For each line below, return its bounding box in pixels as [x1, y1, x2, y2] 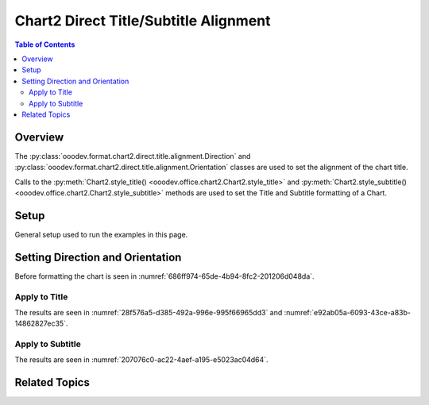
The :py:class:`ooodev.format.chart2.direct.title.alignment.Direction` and [14, 151, 251, 160]
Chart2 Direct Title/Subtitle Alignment [14, 12, 271, 29]
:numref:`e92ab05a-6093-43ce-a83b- [284, 307, 412, 317]
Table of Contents [14, 40, 75, 49]
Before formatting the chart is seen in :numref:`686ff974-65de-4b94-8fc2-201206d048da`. [14, 271, 315, 281]
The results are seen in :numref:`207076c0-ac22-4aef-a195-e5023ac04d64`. [14, 355, 269, 364]
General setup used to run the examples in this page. [14, 229, 188, 239]
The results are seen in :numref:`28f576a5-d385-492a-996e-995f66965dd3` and [14, 307, 283, 317]
